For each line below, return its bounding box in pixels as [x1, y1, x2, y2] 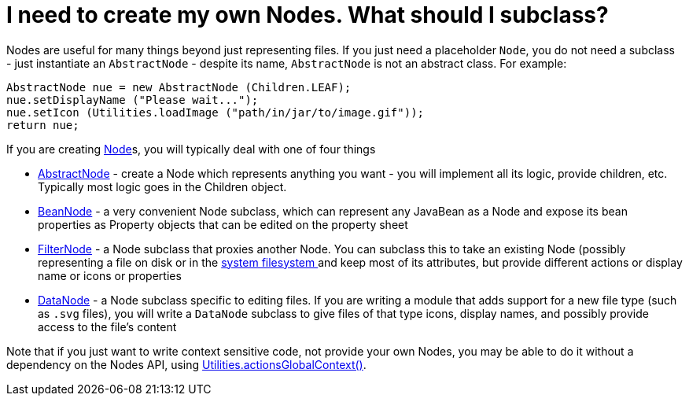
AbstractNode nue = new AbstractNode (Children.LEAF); [6, 80, 352, 94]
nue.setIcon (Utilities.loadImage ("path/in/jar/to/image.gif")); [6, 105, 425, 119]
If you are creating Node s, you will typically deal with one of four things [6, 142, 376, 156]
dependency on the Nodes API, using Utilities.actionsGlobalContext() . [6, 357, 367, 371]
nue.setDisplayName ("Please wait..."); [6, 93, 259, 106]
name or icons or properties [38, 268, 182, 282]
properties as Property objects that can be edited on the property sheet [38, 217, 408, 231]
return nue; [6, 118, 79, 131]
